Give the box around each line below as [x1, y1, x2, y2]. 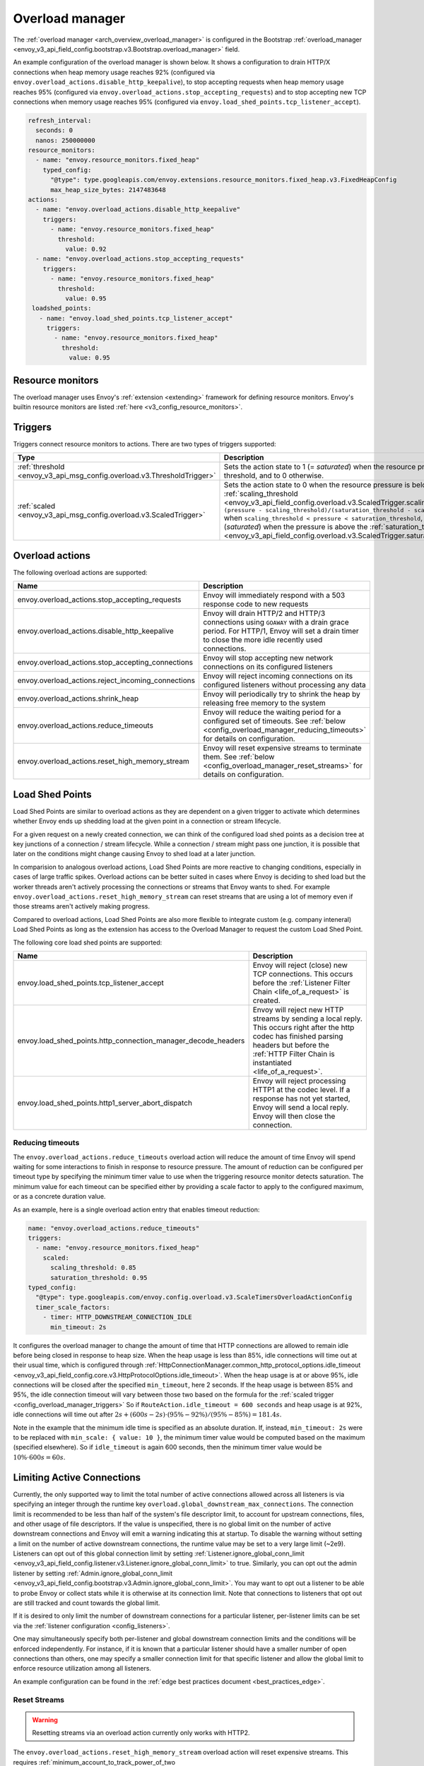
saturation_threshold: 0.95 [50, 1274, 148, 1281]
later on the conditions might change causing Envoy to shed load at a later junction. [13, 850, 256, 858]
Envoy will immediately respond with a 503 [202, 591, 346, 600]
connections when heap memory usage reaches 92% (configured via [13, 68, 216, 76]
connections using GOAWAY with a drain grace [202, 617, 349, 627]
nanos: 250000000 [35, 136, 95, 144]
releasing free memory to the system [202, 698, 326, 708]
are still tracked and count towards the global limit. [13, 1599, 160, 1607]
